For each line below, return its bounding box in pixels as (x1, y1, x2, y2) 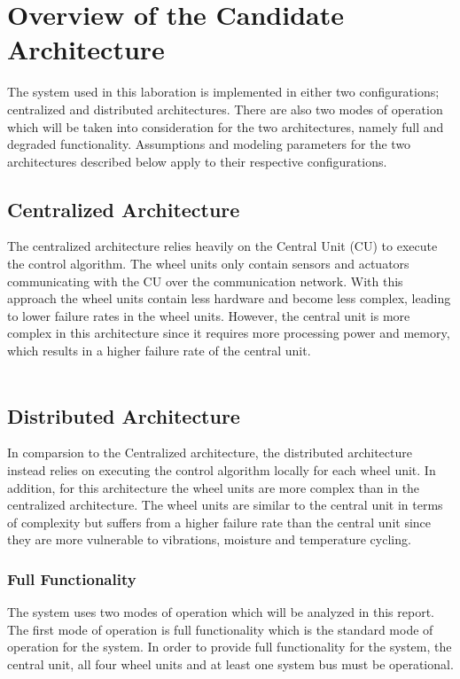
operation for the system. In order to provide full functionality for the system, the (7, 637, 452, 656)
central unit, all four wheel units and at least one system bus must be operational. (7, 655, 454, 673)
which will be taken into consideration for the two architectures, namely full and (7, 117, 444, 136)
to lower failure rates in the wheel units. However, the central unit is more (7, 306, 410, 324)
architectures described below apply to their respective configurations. (7, 152, 387, 170)
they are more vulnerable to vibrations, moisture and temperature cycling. (7, 530, 411, 549)
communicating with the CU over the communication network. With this (7, 271, 403, 290)
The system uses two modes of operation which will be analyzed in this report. (7, 603, 434, 621)
